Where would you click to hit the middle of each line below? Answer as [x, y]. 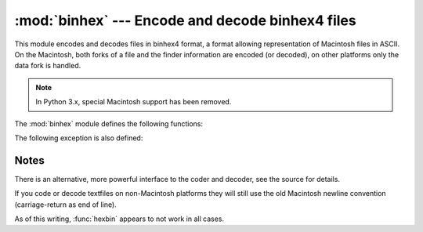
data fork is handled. [48, 66]
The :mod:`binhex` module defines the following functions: [109, 123]
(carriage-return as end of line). [65, 205]
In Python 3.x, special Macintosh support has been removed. [134, 102]
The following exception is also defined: [79, 138]
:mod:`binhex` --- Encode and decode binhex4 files [185, 20]
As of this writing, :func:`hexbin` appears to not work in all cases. [119, 219]
